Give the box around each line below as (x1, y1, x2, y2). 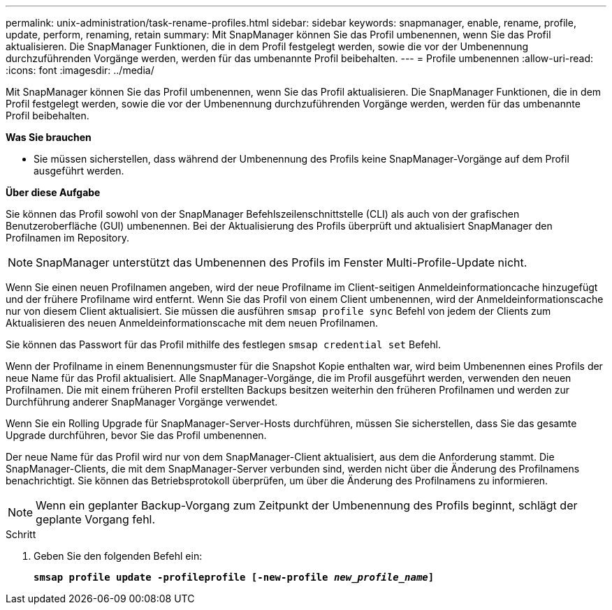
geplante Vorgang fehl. (36, 512, 156, 526)
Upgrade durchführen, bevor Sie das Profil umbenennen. (6, 429, 267, 441)
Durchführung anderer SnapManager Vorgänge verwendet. (6, 396, 278, 408)
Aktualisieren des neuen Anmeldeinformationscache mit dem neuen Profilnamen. (6, 317, 379, 329)
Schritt (6, 528, 36, 540)
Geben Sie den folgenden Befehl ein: (34, 550, 203, 562)
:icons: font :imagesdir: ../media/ (6, 64, 154, 76)
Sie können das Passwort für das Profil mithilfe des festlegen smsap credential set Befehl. (6, 339, 441, 350)
